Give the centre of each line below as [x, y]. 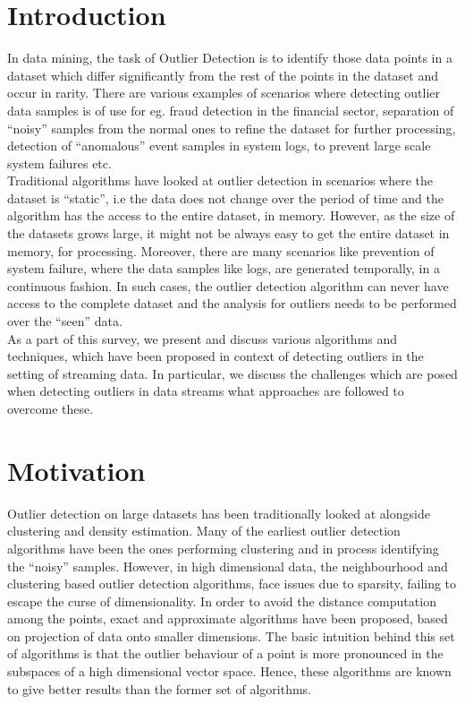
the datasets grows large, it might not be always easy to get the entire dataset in [228, 233]
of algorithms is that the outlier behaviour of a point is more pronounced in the [225, 653]
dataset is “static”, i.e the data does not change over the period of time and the [226, 197]
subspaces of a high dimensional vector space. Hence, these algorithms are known [229, 671]
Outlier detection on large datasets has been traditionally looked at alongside [219, 513]
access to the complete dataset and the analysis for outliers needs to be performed [232, 303]
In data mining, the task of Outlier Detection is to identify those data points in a [230, 58]
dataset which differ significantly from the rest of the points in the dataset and [223, 75]
